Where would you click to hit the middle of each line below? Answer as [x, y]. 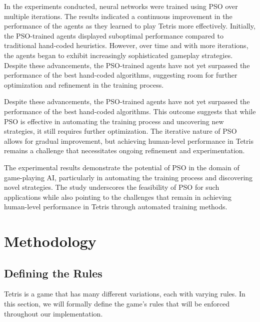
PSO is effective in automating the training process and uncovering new [114, 121]
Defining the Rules [53, 273]
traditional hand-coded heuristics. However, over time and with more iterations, [126, 45]
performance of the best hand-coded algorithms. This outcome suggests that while [130, 111]
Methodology [50, 241]
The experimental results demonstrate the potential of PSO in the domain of [122, 167]
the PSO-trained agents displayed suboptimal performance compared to [114, 35]
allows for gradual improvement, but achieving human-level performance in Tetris [129, 140]
